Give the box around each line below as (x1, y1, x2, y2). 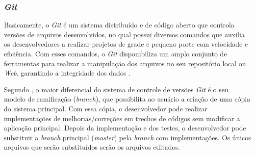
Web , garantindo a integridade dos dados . (4, 68, 130, 78)
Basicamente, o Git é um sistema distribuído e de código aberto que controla (4, 20, 234, 30)
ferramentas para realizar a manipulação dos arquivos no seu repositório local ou (4, 58, 246, 68)
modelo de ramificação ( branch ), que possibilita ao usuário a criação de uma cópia (4, 94, 251, 104)
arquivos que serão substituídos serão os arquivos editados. (4, 142, 180, 152)
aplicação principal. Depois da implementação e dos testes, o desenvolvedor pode (4, 123, 246, 133)
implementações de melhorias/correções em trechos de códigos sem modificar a (4, 113, 240, 123)
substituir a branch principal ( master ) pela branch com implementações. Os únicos (4, 132, 251, 142)
